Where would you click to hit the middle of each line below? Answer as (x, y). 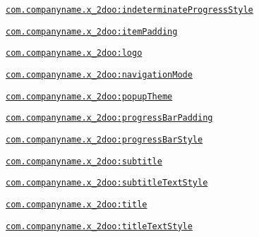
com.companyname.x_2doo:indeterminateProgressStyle (129, 10)
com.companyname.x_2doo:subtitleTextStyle (107, 183)
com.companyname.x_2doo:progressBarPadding (109, 118)
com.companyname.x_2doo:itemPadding (92, 31)
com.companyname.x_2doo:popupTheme (89, 96)
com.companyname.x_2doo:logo (74, 53)
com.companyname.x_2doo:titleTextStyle (99, 226)
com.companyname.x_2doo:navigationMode (99, 74)
